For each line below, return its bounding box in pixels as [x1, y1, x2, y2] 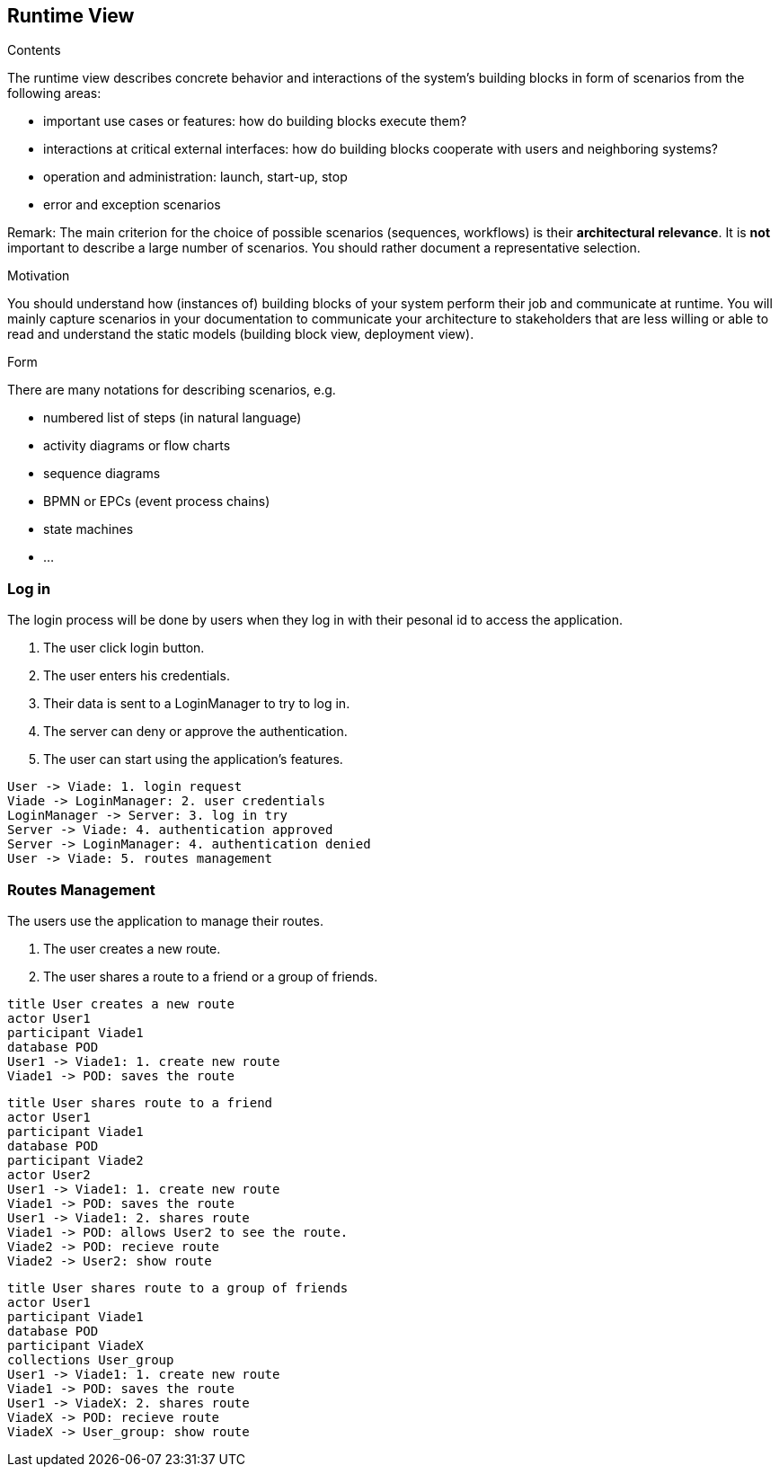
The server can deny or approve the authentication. [43, 724, 348, 740]
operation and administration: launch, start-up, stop [43, 169, 348, 185]
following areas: [7, 85, 102, 102]
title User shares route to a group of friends [7, 1280, 349, 1295]
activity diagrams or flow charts [43, 438, 231, 454]
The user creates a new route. [43, 940, 221, 956]
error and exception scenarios [43, 197, 221, 213]
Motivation [7, 268, 70, 284]
